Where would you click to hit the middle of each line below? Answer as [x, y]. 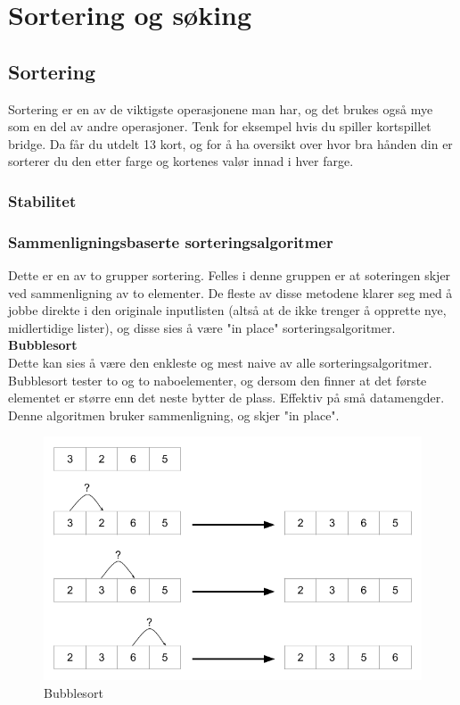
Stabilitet [42, 200]
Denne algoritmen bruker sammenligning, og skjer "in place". [174, 415]
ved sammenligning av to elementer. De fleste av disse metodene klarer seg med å [230, 292]
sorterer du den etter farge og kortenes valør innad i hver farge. [181, 161]
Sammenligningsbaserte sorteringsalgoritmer [171, 241]
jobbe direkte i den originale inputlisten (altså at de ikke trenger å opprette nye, [227, 310]
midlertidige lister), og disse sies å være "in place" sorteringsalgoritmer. [202, 327]
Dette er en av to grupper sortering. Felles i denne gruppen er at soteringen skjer [230, 275]
